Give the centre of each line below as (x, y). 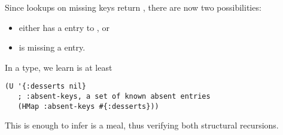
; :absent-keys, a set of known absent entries (114, 97)
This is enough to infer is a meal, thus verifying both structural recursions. (142, 125)
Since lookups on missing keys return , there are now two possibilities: (133, 7)
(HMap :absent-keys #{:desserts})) (88, 106)
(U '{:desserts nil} (46, 87)
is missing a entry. (52, 47)
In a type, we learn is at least (59, 67)
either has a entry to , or (64, 27)
